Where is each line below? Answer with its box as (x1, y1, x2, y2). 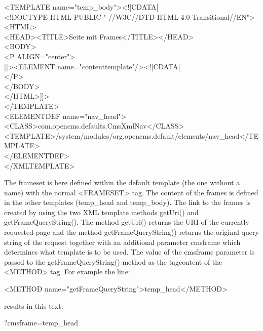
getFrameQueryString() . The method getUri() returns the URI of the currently (4, 217, 249, 227)
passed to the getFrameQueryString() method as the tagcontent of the (4, 256, 222, 267)
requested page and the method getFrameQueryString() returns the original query (4, 227, 259, 237)
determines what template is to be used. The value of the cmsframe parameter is (4, 246, 255, 257)
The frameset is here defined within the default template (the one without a (4, 177, 240, 188)
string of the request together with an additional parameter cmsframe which (4, 236, 241, 247)
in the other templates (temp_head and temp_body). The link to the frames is (4, 197, 251, 208)
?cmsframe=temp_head (4, 317, 78, 328)
